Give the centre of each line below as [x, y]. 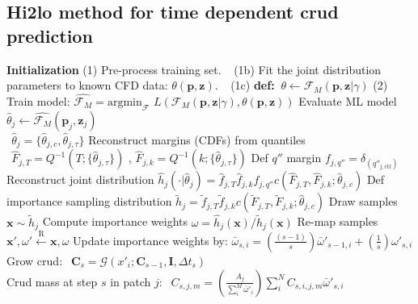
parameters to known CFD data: [87, 85]
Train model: [38, 101]
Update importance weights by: [150, 240]
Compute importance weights [115, 221]
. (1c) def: [245, 85]
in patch [131, 281]
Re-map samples [338, 221]
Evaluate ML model [348, 101]
